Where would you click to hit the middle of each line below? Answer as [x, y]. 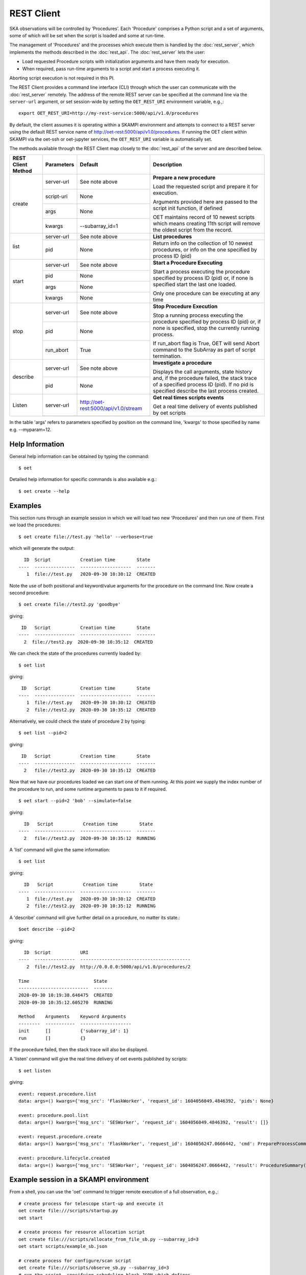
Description [168, 165]
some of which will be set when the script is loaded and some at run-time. [87, 35]
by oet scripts [170, 413]
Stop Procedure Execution [185, 307]
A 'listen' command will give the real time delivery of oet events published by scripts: [98, 1059]
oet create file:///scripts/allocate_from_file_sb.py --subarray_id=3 [109, 1239]
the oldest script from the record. [193, 230]
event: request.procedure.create [60, 1137]
